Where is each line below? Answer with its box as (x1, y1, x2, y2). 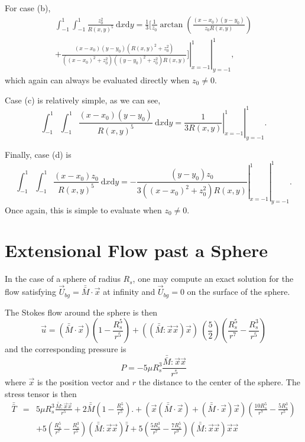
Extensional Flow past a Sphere (5, 238, 268, 262)
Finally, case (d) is (5, 148, 72, 161)
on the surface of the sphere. (187, 285, 290, 298)
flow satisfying (5, 285, 56, 298)
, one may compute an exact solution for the (132, 272, 294, 285)
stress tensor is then (5, 387, 77, 399)
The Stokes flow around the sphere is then (5, 305, 158, 318)
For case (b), (5, 2, 51, 14)
